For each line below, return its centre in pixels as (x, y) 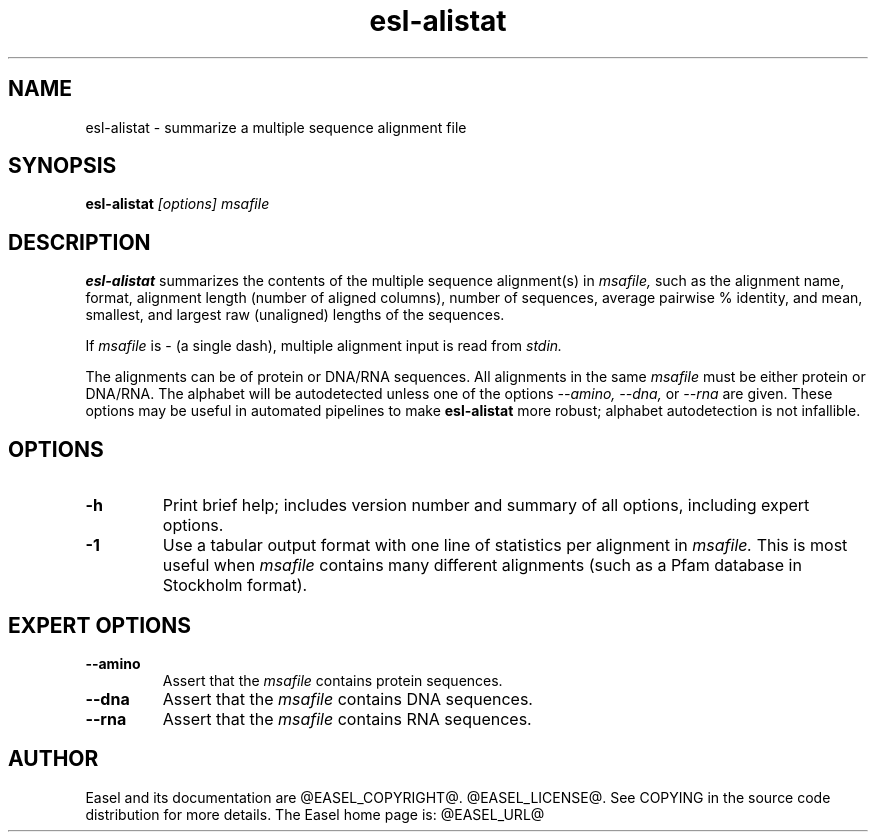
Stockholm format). (235, 585)
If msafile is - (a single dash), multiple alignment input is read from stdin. (324, 346)
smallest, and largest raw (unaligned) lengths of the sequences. (295, 315)
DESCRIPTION (79, 242)
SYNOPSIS (62, 166)
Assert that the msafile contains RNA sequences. (347, 718)
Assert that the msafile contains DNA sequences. (347, 698)
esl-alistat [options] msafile (177, 204)
